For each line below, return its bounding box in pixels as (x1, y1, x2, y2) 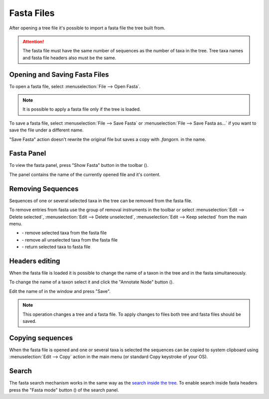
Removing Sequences (9, 184, 79, 193)
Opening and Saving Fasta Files (9, 70, 109, 79)
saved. (22, 318, 37, 324)
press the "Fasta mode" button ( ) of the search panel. (9, 387, 119, 393)
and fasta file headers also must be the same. (22, 55, 117, 61)
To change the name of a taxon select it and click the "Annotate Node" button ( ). (9, 279, 174, 285)
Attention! (22, 38, 44, 44)
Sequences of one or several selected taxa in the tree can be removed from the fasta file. (9, 197, 193, 204)
